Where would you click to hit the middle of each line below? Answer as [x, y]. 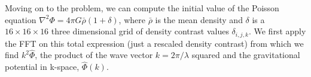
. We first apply [277, 31]
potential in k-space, [42, 67]
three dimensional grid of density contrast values [140, 31]
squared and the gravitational [246, 55]
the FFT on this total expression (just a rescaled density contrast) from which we [154, 43]
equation [21, 19]
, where [132, 19]
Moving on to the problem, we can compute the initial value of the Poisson [142, 8]
